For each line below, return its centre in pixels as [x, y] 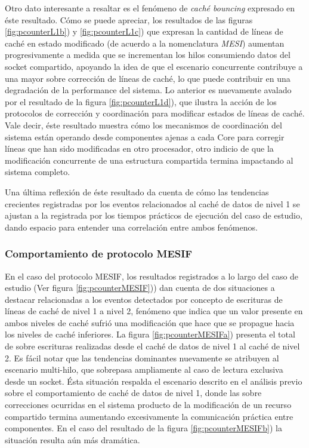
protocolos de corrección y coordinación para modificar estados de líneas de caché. [155, 113]
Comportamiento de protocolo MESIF [99, 254]
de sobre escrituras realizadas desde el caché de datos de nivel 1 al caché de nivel [152, 346]
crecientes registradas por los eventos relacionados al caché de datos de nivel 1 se [152, 203]
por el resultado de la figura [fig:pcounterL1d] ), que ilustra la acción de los [141, 101]
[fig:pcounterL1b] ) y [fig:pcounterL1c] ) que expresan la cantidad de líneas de [144, 31]
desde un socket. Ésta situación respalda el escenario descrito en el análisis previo [154, 381]
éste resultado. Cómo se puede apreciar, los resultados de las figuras [129, 19]
